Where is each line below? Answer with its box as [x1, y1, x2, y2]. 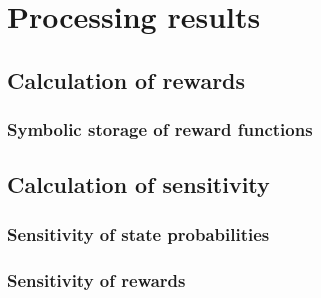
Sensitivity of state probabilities [7, 221, 270, 246]
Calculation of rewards [7, 64, 246, 95]
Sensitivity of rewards [7, 267, 186, 292]
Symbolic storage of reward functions [7, 117, 313, 142]
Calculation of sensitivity [7, 169, 270, 200]
